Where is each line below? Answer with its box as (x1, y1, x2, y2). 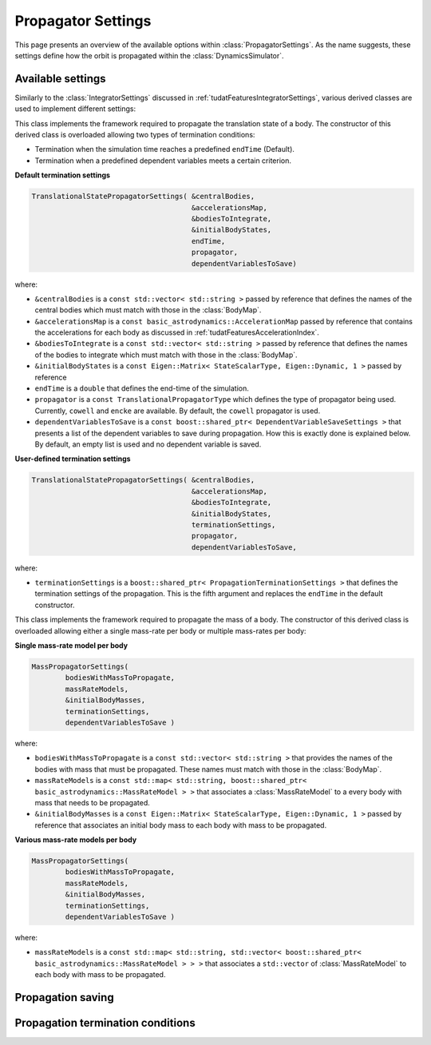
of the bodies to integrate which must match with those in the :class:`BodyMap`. (34, 350, 299, 360)
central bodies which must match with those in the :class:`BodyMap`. (34, 305, 262, 315)
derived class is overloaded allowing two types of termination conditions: (14, 130, 255, 140)
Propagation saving (14, 991, 115, 1004)
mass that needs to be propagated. (34, 797, 151, 807)
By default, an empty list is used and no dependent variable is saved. (34, 439, 262, 449)
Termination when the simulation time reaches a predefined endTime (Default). (34, 145, 295, 154)
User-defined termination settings (14, 454, 131, 463)
